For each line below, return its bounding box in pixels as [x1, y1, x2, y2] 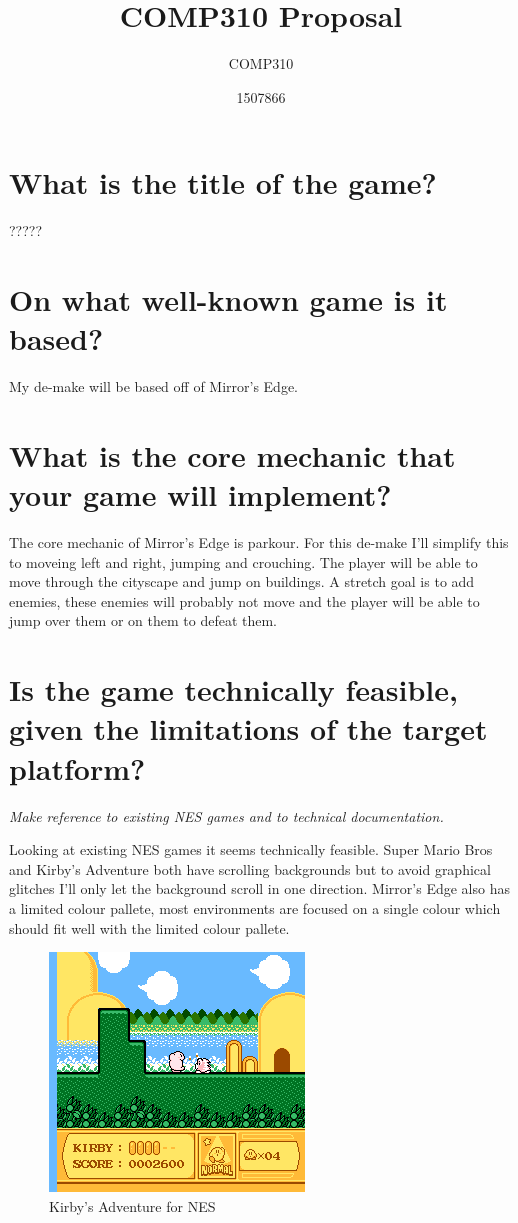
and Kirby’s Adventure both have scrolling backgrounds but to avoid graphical [9, 858, 491, 879]
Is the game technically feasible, [9, 669, 458, 710]
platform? [9, 747, 146, 788]
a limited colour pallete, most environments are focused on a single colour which [9, 897, 501, 918]
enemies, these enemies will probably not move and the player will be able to [9, 590, 480, 611]
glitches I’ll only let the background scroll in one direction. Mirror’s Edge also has [9, 878, 510, 899]
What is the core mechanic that [9, 434, 456, 475]
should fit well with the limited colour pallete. [9, 917, 290, 938]
